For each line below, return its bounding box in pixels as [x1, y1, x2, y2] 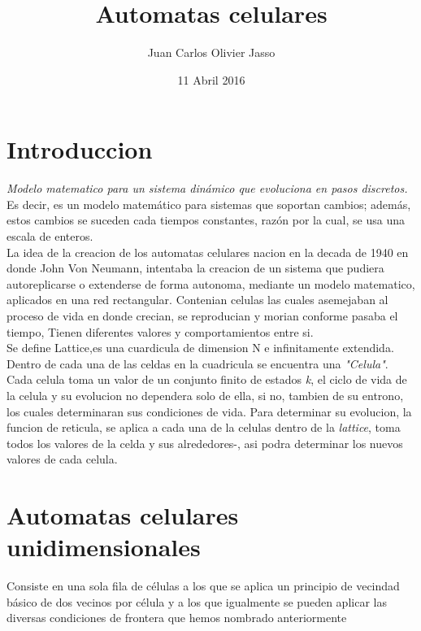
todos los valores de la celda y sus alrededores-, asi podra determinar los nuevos [7, 434, 403, 451]
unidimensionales [7, 530, 201, 564]
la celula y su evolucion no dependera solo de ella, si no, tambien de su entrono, [7, 386, 404, 403]
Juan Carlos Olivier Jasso [147, 44, 276, 61]
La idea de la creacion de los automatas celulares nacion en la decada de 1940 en [7, 243, 409, 260]
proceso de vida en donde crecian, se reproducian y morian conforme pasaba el [7, 307, 398, 324]
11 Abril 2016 [177, 71, 245, 88]
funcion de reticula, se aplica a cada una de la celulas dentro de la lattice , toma [7, 419, 401, 436]
